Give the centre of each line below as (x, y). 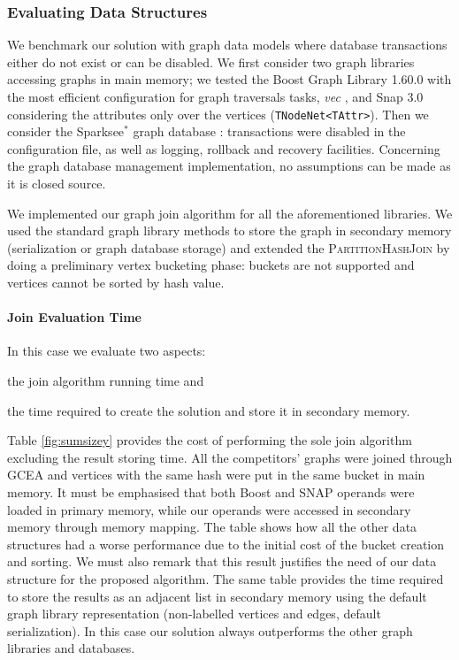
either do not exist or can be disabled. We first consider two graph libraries (211, 61)
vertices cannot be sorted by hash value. (116, 282)
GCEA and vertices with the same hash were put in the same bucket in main (216, 475)
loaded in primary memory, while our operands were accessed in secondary (209, 509)
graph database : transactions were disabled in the (269, 131)
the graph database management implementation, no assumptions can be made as (229, 166)
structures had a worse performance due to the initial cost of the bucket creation (226, 544)
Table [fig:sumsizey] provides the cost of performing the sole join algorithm (210, 440)
